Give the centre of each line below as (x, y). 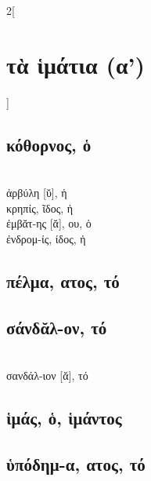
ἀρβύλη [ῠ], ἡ (37, 193)
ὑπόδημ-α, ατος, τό (76, 463)
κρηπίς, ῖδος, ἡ (40, 208)
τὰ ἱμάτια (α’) (75, 64)
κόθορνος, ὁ (49, 144)
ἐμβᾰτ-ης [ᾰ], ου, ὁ (49, 223)
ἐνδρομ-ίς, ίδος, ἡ (46, 238)
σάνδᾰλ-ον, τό (57, 327)
